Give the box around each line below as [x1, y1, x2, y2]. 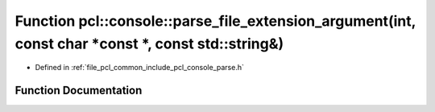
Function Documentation [14, 84, 143, 97]
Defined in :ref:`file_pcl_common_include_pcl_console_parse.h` [35, 63, 245, 73]
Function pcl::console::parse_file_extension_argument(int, [14, 12, 416, 30]
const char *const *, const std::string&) [14, 35, 284, 52]
